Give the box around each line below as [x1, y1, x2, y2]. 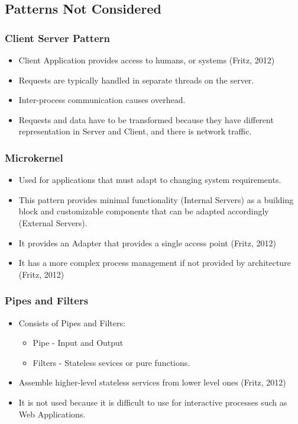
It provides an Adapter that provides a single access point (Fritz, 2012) [18, 236, 276, 249]
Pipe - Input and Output [33, 336, 124, 349]
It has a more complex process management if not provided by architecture [18, 256, 291, 269]
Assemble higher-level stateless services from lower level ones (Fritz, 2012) [18, 376, 286, 388]
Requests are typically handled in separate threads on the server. [18, 73, 254, 86]
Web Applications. [18, 407, 86, 420]
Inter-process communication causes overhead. [18, 94, 186, 106]
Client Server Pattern [5, 30, 110, 45]
